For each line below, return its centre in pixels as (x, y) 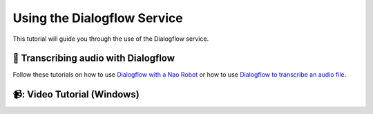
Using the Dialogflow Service (98, 18)
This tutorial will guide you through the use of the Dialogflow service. (111, 39)
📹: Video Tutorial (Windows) (76, 94)
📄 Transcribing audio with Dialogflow (94, 58)
